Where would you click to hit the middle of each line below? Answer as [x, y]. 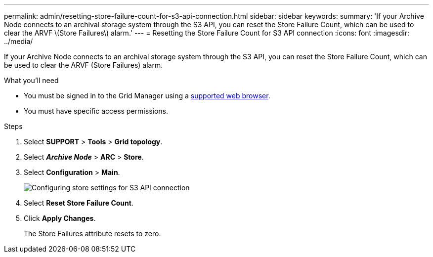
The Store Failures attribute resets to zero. [92, 234]
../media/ [19, 41]
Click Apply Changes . [60, 218]
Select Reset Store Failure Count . [79, 203]
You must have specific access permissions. [96, 111]
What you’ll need [31, 80]
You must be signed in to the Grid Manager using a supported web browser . [147, 96]
